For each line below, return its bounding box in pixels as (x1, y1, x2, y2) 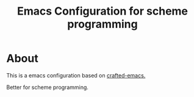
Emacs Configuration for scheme (17, 4, 188, 18)
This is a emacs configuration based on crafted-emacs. (6, 71, 146, 79)
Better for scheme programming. (6, 84, 88, 91)
